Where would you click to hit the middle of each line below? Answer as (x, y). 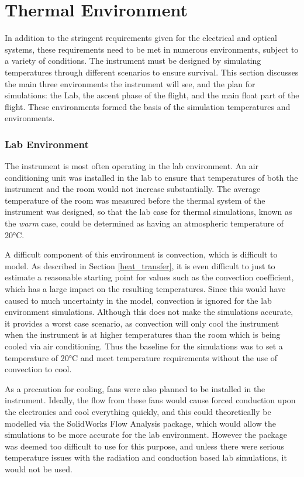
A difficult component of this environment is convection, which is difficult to (141, 254)
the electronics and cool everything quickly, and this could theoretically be (138, 411)
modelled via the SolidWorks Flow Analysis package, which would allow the (141, 423)
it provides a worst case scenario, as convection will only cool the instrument (142, 323)
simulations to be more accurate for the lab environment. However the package (146, 435)
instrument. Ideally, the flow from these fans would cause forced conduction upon (150, 400)
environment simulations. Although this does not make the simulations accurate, (149, 312)
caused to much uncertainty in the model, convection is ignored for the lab (138, 300)
